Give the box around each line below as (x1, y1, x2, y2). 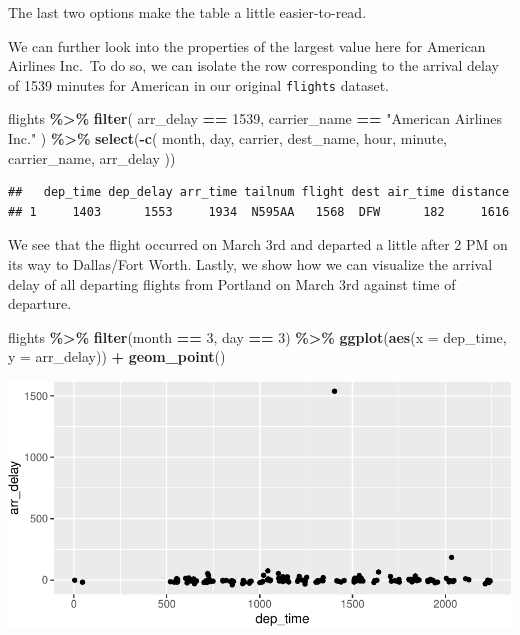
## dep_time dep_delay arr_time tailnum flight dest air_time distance (8, 185, 510, 200)
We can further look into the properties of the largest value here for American (8, 35, 486, 56)
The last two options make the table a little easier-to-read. (8, 2, 367, 22)
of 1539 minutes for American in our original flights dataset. (8, 74, 390, 95)
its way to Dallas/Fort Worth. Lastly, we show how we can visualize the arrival (8, 254, 493, 274)
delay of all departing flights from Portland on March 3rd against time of (8, 273, 456, 294)
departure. (8, 293, 72, 314)
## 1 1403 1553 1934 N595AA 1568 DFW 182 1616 (8, 204, 510, 219)
